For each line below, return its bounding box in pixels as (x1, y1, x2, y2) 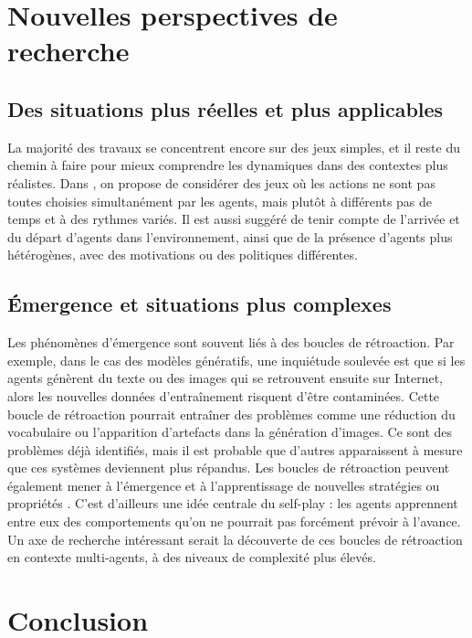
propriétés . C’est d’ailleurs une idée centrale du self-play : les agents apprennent (7, 494, 458, 513)
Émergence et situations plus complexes (7, 290, 392, 318)
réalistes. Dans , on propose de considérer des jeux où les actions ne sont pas (7, 173, 435, 192)
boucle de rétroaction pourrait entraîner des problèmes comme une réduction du (7, 404, 456, 423)
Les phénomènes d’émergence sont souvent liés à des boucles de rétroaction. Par (7, 333, 455, 352)
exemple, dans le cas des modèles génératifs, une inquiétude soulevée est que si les (7, 350, 466, 369)
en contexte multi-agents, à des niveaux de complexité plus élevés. (7, 548, 376, 567)
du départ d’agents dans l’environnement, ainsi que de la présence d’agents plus (7, 227, 453, 246)
